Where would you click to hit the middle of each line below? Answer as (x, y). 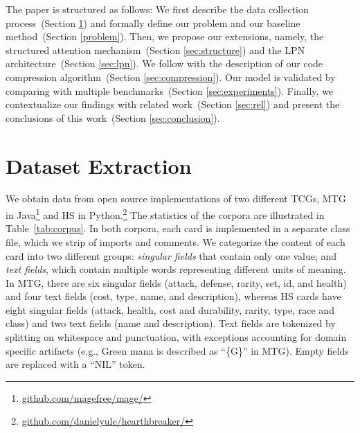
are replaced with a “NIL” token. (75, 364)
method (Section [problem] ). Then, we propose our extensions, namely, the (165, 36)
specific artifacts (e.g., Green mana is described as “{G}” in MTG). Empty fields (177, 350)
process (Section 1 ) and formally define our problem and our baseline (153, 23)
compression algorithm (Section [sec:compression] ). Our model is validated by (171, 77)
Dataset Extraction (99, 165)
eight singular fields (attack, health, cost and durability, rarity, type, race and (170, 309)
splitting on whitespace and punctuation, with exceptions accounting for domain (176, 337)
